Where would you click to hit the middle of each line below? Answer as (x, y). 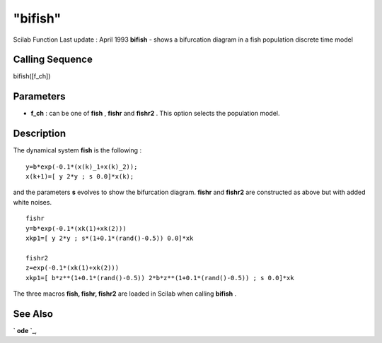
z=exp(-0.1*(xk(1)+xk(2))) (73, 268)
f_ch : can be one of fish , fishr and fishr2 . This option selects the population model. (155, 114)
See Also (33, 314)
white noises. (33, 202)
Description (40, 134)
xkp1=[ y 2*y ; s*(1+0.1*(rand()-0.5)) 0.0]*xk (110, 238)
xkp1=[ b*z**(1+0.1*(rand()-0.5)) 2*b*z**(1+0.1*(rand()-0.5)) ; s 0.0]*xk (160, 278)
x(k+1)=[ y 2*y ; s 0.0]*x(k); (80, 177)
